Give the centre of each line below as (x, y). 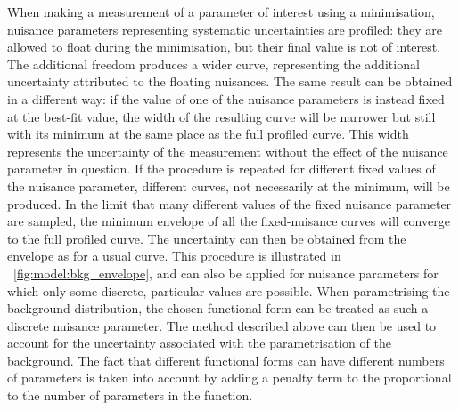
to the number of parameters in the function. (130, 395)
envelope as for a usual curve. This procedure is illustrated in (174, 256)
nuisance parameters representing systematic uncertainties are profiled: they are (225, 29)
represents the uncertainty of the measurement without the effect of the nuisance (228, 151)
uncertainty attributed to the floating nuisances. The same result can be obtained (230, 81)
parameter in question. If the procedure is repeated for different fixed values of (221, 169)
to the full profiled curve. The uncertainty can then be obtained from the (207, 238)
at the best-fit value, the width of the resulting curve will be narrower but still (221, 116)
